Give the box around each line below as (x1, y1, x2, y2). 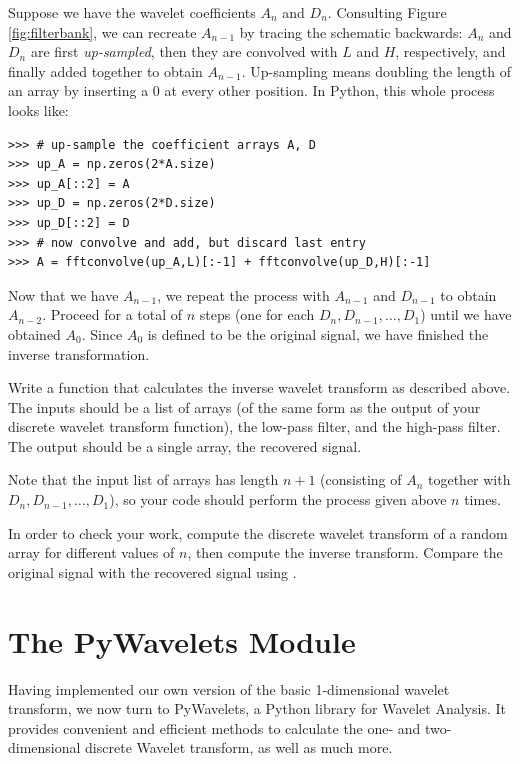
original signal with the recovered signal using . (8, 561, 297, 582)
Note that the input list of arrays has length (8, 469, 279, 490)
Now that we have (8, 284, 119, 305)
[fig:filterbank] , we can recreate (8, 21, 197, 42)
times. (464, 489, 501, 510)
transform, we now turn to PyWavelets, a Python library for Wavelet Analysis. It (8, 698, 506, 719)
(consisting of (320, 469, 402, 490)
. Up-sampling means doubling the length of (241, 60, 512, 81)
